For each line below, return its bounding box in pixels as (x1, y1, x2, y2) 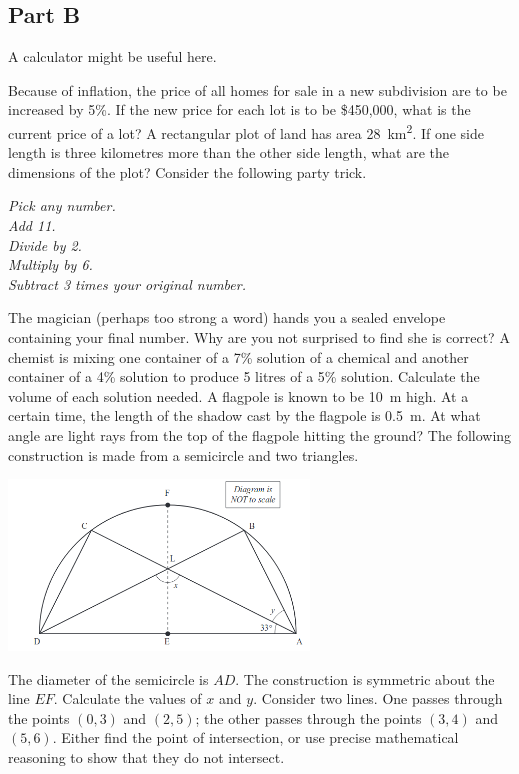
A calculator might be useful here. (8, 46, 217, 67)
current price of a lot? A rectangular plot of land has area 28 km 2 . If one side (8, 119, 485, 143)
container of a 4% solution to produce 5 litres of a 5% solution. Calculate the (8, 366, 480, 387)
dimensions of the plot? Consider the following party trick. (8, 161, 367, 182)
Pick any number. (8, 195, 116, 216)
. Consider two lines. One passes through (253, 688, 503, 709)
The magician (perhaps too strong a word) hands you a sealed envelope (8, 307, 446, 328)
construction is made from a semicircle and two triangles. (8, 444, 359, 465)
